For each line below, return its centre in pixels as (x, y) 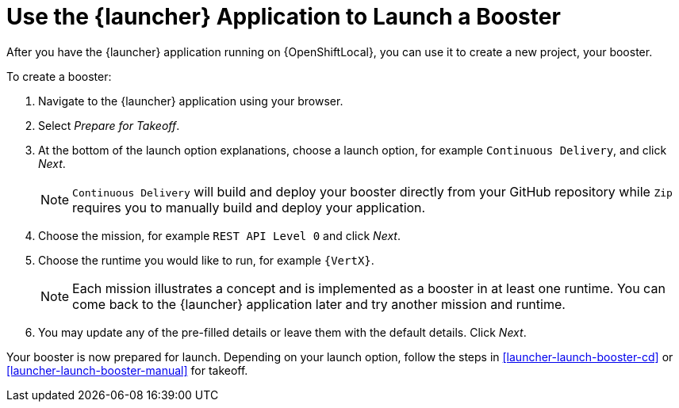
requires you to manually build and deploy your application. (249, 207)
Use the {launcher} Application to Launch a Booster (284, 17)
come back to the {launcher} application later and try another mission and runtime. (319, 304)
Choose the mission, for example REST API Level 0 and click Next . (219, 235)
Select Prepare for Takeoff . (109, 125)
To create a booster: (59, 76)
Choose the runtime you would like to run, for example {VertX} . (206, 260)
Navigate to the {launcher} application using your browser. (191, 101)
